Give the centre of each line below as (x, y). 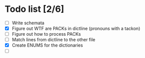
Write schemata (28, 23)
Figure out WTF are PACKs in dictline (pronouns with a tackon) (76, 29)
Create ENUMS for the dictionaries (47, 45)
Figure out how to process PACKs (46, 34)
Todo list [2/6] (34, 9)
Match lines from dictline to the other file (54, 40)
